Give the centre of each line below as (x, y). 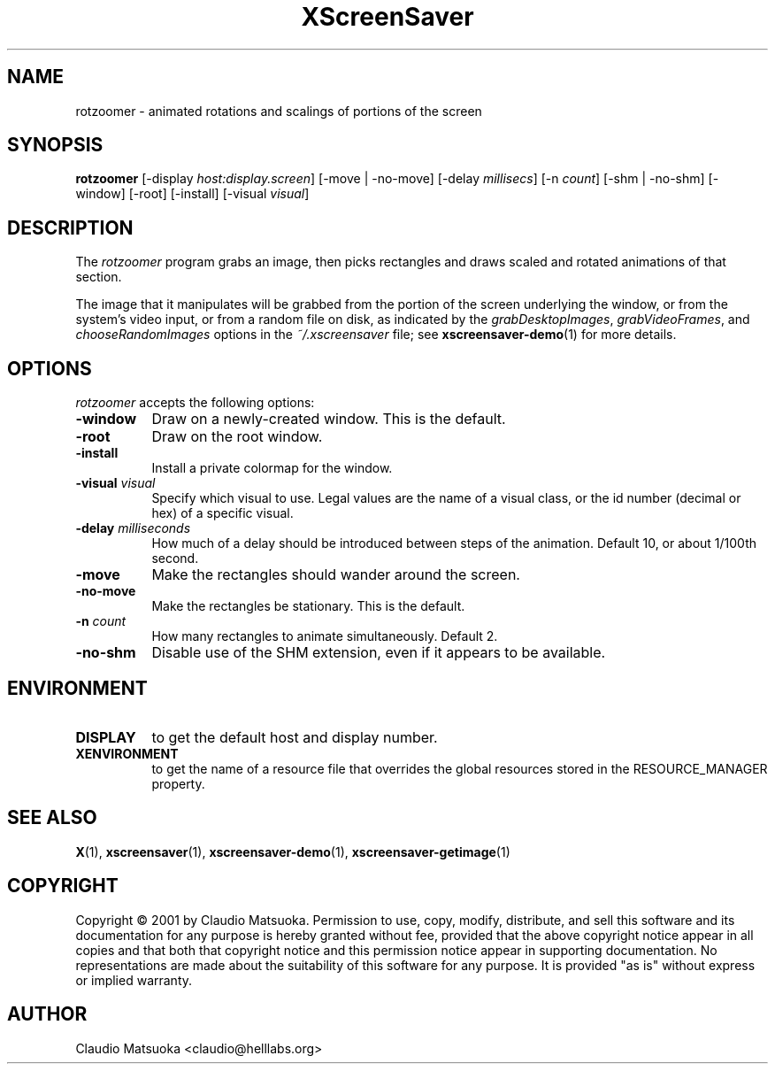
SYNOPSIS (55, 145)
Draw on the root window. (237, 437)
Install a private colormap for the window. (272, 468)
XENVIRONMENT (127, 753)
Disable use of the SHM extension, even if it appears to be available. (379, 653)
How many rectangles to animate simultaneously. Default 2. (325, 636)
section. (99, 277)
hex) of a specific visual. (223, 513)
